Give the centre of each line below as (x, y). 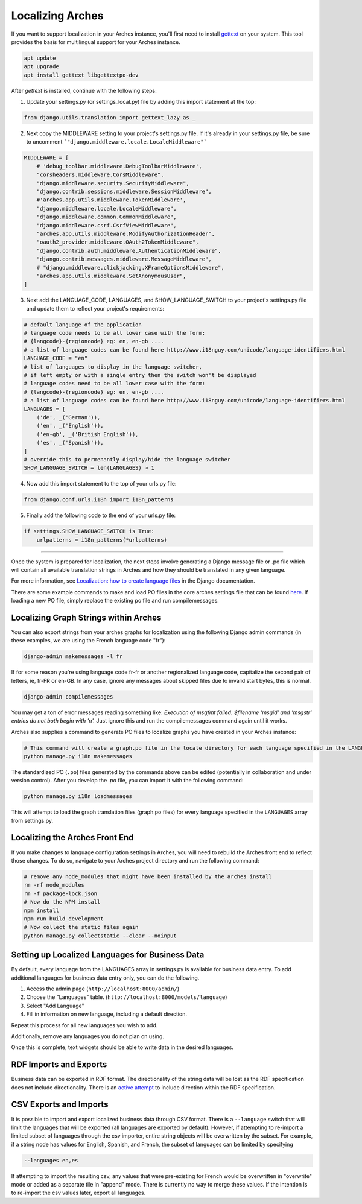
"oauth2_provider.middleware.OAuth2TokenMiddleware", (118, 242)
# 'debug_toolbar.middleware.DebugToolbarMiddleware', (119, 166)
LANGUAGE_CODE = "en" (56, 358)
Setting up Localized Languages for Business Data (108, 955)
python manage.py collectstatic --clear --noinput (100, 936)
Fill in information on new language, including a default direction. (106, 1014)
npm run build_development (64, 919)
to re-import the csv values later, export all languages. (78, 1193)
